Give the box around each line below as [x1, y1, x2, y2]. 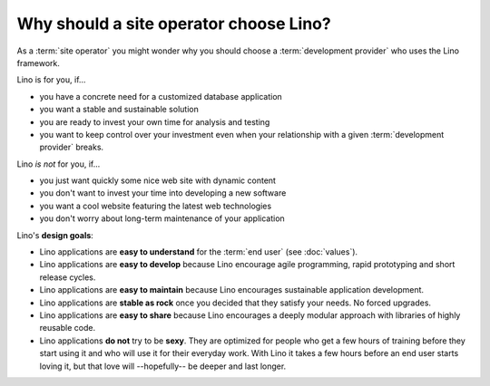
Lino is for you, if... [16, 74, 86, 85]
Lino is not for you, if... [16, 159, 101, 169]
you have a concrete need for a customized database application [39, 91, 283, 101]
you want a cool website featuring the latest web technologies [39, 200, 272, 211]
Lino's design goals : [16, 229, 94, 240]
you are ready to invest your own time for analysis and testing [39, 116, 270, 127]
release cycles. [39, 272, 96, 283]
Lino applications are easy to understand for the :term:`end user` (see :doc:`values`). [39, 246, 358, 257]
